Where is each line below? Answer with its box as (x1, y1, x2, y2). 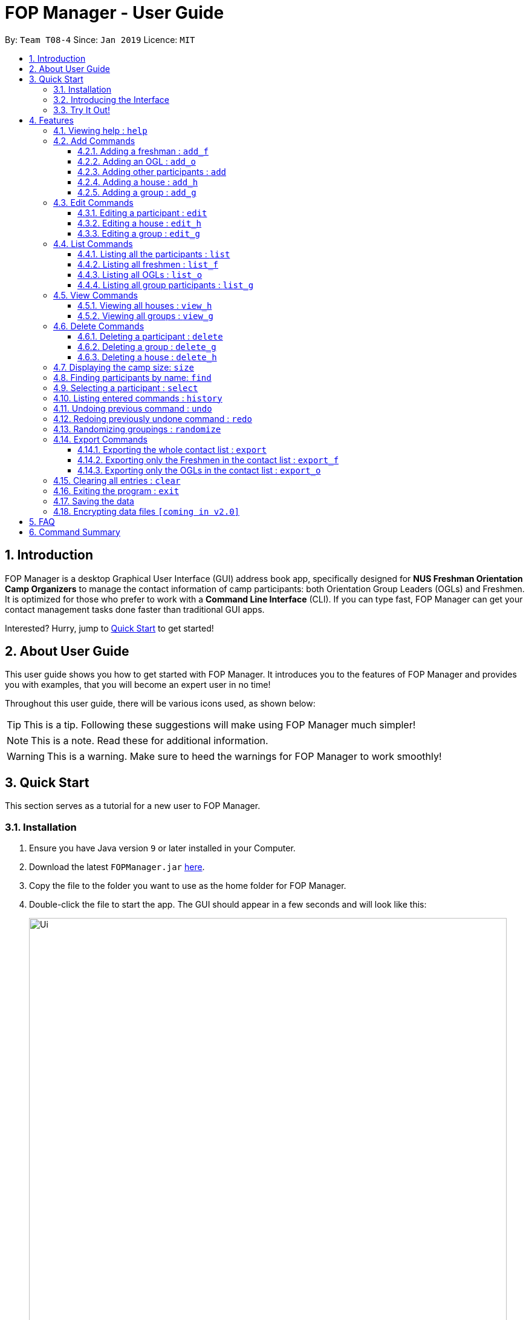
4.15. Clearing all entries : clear (53, 475, 181, 486)
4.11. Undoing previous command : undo (53, 403, 212, 414)
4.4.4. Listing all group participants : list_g (77, 279, 254, 290)
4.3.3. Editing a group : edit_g (77, 228, 200, 239)
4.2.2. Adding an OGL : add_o (77, 156, 196, 167)
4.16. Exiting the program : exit (53, 485, 180, 496)
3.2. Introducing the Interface (53, 94, 170, 105)
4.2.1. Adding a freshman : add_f (77, 145, 209, 156)
